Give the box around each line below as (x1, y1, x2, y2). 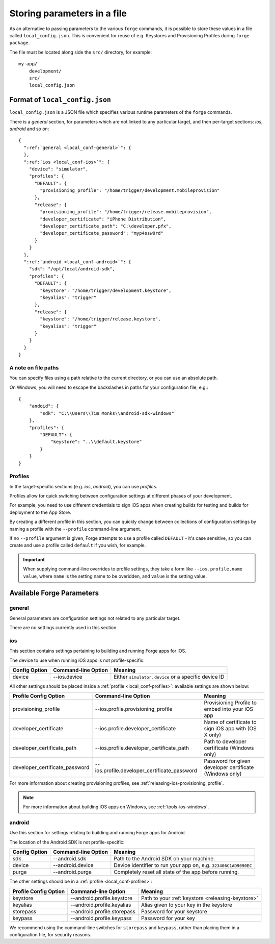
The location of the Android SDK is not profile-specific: (9, 839, 125, 845)
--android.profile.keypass (70, 914, 132, 922)
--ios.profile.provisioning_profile (95, 706, 173, 713)
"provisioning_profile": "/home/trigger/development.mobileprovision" (40, 188, 220, 193)
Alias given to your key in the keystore (141, 901, 233, 908)
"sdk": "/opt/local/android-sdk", (29, 266, 116, 272)
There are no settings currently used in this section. (9, 625, 118, 631)
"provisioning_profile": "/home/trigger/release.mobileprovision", (40, 209, 212, 215)
